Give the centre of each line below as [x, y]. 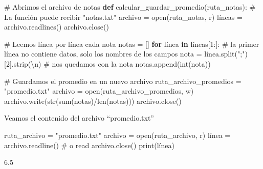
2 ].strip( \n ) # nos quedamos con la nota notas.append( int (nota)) [108, 63]
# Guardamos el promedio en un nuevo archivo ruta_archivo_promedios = [123, 81]
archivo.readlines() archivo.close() [57, 27]
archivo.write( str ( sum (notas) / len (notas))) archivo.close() [93, 101]
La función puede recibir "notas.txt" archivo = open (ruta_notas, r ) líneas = [123, 17]
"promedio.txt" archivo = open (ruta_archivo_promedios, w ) [99, 91]
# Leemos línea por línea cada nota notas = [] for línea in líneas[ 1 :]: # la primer [132, 44]
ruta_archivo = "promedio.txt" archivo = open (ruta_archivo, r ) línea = [117, 135]
